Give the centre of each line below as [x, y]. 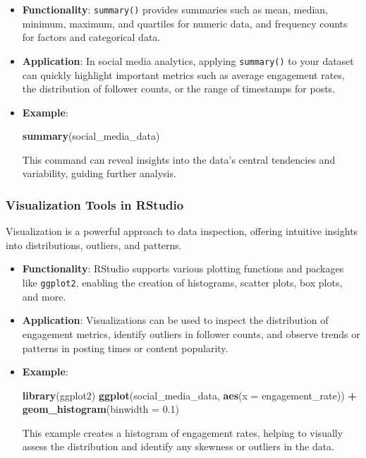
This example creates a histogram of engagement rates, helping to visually [183, 432]
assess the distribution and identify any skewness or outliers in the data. [178, 446]
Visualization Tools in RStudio [95, 204]
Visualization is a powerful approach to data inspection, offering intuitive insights [182, 231]
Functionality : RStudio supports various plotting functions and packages [183, 269]
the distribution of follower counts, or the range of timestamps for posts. [179, 89]
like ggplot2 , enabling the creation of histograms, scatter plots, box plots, [182, 283]
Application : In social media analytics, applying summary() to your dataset [188, 60]
